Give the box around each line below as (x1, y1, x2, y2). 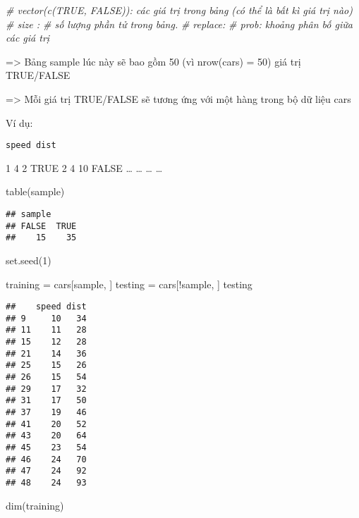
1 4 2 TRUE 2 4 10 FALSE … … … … (6, 160, 163, 175)
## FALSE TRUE (6, 221, 77, 231)
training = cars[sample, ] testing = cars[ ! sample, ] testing (6, 276, 252, 291)
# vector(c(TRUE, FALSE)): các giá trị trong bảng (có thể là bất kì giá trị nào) (6, 3, 353, 17)
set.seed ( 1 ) (6, 252, 51, 267)
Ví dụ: (6, 115, 33, 130)
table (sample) (6, 184, 65, 199)
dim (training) (6, 498, 64, 512)
